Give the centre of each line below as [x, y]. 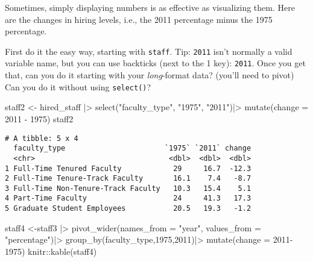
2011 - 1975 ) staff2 [39, 118]
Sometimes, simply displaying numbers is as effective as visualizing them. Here [150, 7]
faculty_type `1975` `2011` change [132, 148]
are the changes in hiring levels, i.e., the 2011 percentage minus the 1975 [139, 19]
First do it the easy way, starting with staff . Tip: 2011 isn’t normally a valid [149, 51]
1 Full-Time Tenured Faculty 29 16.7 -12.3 [128, 168]
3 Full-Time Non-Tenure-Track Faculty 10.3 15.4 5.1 [128, 188]
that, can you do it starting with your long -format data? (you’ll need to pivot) [150, 75]
